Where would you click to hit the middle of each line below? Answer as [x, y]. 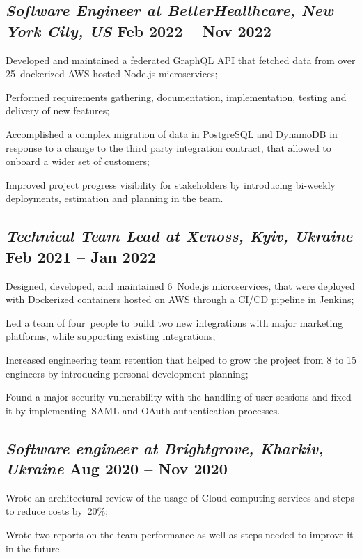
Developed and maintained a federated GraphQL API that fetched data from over [181, 60]
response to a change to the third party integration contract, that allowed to [168, 147]
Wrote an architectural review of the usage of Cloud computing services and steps [180, 497]
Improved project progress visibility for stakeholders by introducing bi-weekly [171, 184]
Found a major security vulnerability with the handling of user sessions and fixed [179, 397]
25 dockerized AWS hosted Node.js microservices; [112, 73]
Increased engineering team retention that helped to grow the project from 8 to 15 [181, 359]
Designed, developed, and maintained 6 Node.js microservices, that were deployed [180, 285]
